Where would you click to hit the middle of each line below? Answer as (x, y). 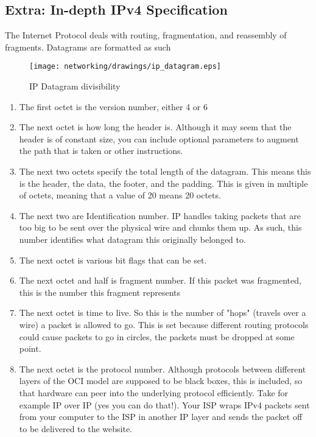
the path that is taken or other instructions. (101, 151)
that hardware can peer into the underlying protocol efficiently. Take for (154, 392)
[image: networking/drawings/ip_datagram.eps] (125, 67)
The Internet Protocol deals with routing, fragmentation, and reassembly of (146, 35)
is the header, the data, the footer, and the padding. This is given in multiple (163, 183)
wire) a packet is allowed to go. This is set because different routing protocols (164, 324)
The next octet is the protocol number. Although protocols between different (163, 369)
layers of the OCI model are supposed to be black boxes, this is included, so (161, 381)
